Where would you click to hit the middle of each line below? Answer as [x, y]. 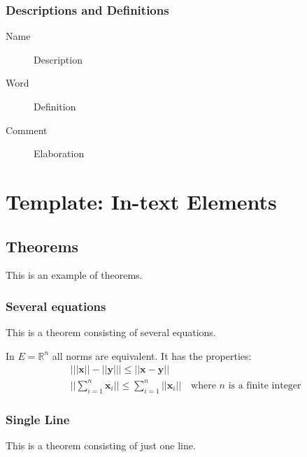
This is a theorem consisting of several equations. [111, 332]
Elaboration [59, 153]
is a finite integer [265, 385]
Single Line [38, 419]
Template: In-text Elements [141, 201]
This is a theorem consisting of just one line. [101, 445]
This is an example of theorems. [74, 275]
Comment [27, 130]
